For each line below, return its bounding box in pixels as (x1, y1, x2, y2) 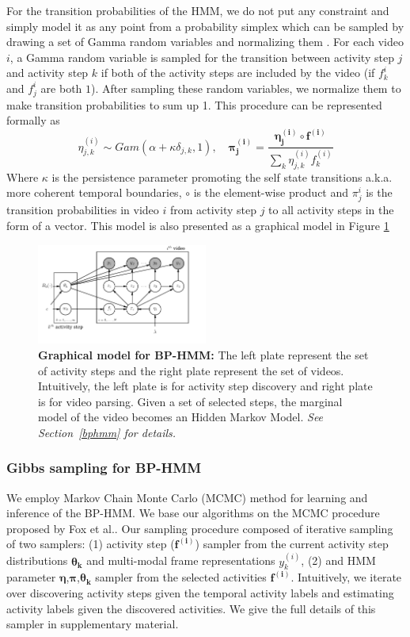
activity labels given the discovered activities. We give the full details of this (6, 600, 376, 616)
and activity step (6, 64, 89, 81)
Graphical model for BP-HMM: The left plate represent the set (38, 346, 369, 363)
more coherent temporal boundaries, (6, 184, 182, 201)
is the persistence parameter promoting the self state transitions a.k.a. (51, 168, 393, 185)
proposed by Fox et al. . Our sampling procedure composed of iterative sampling (6, 520, 393, 536)
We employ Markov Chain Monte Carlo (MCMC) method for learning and (6, 489, 368, 505)
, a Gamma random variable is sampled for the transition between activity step (9, 48, 394, 65)
